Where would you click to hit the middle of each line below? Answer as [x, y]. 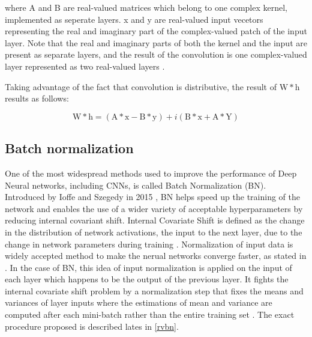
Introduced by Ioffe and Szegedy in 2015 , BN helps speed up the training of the [152, 197]
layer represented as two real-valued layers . [85, 66]
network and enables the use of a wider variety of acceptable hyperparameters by [154, 208]
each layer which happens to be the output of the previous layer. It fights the [147, 279]
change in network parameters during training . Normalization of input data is [149, 244]
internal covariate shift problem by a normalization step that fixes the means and [154, 290]
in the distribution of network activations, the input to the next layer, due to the [154, 232]
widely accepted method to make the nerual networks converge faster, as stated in [156, 256]
